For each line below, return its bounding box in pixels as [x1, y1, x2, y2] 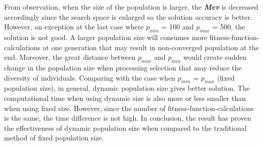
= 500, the [212, 21, 245, 32]
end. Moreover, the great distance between [4, 52, 136, 62]
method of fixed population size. [4, 132, 104, 143]
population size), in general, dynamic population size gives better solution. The [4, 83, 250, 93]
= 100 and [161, 21, 194, 32]
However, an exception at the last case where [4, 21, 144, 32]
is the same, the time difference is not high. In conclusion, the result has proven [4, 113, 251, 123]
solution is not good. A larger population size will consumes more [4, 31, 208, 42]
